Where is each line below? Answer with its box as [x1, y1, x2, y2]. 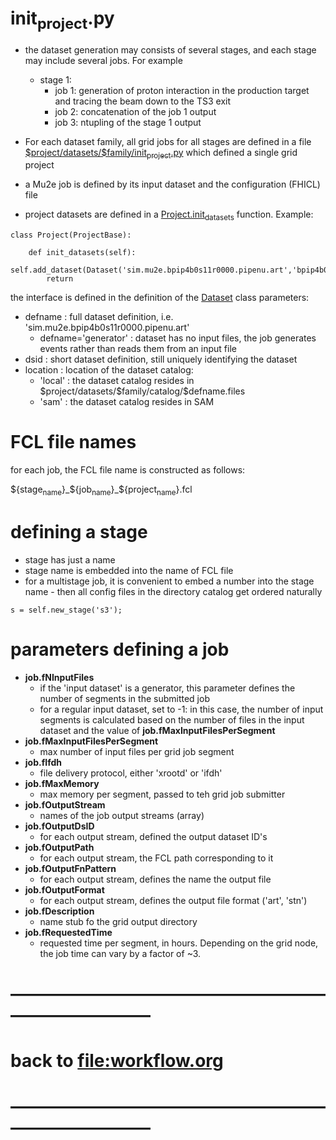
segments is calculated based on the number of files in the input [39, 713, 305, 726]
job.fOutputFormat [24, 883, 105, 896]
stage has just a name [24, 553, 116, 566]
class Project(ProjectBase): [10, 230, 132, 241]
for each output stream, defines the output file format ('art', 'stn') [39, 894, 308, 906]
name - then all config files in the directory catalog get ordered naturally [24, 585, 323, 597]
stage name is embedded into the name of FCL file [24, 564, 234, 576]
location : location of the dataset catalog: [24, 364, 194, 376]
